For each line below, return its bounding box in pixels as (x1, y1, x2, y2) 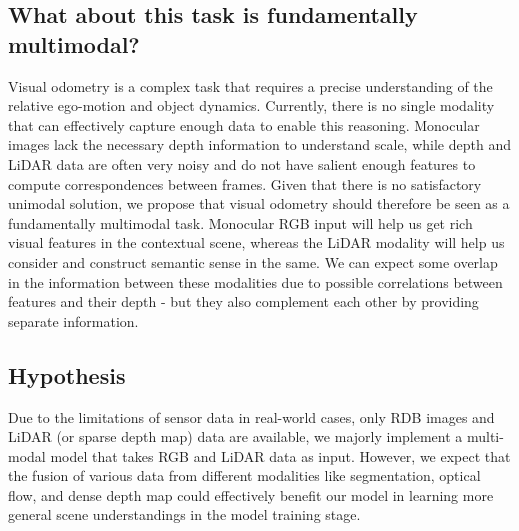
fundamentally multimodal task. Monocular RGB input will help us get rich (8, 212, 473, 233)
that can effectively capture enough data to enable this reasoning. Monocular (8, 114, 480, 135)
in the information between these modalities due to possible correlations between (8, 271, 503, 292)
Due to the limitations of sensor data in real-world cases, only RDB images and (8, 406, 495, 427)
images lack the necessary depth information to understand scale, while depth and (8, 134, 511, 155)
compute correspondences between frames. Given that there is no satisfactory (8, 173, 482, 194)
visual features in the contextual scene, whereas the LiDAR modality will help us (8, 232, 505, 253)
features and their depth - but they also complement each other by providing (8, 291, 479, 312)
